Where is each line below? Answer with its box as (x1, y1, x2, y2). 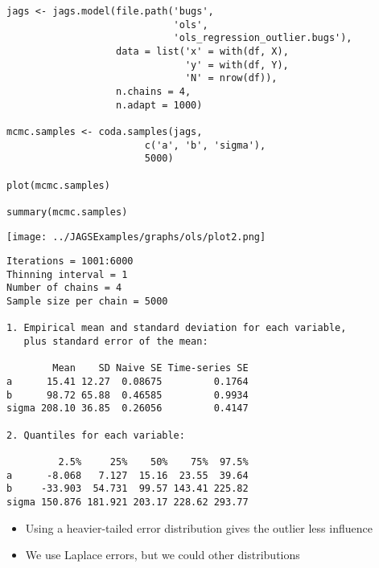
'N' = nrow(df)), (184, 72, 278, 84)
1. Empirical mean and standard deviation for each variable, (6, 322, 347, 334)
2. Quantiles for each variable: (6, 429, 185, 441)
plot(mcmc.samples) (6, 179, 110, 191)
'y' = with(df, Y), (184, 59, 289, 71)
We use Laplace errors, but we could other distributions (25, 546, 300, 563)
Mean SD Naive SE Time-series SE (52, 362, 249, 374)
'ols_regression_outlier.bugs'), (173, 32, 352, 44)
